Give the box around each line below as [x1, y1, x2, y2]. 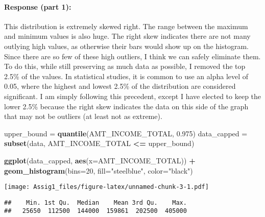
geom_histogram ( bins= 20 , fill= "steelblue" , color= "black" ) [4, 165, 193, 176]
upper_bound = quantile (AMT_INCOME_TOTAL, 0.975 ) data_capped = [4, 128, 248, 138]
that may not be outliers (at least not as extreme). [4, 111, 162, 122]
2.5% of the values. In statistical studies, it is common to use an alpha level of [4, 70, 249, 81]
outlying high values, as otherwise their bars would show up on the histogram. [4, 40, 249, 51]
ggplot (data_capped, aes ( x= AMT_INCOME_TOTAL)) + [4, 155, 196, 165]
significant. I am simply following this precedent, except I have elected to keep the [4, 90, 261, 101]
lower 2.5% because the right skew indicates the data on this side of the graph [4, 101, 249, 111]
